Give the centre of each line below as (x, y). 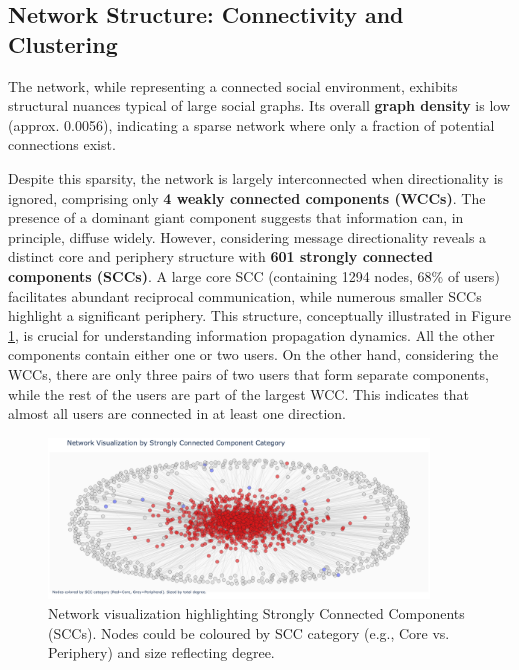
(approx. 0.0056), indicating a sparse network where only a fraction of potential (251, 124)
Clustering (63, 43)
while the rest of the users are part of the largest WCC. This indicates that (239, 393)
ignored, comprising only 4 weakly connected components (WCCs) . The (247, 197)
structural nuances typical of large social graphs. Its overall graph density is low (259, 105)
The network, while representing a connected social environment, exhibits (233, 85)
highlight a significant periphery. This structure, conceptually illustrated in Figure (259, 315)
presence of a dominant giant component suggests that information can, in (236, 217)
